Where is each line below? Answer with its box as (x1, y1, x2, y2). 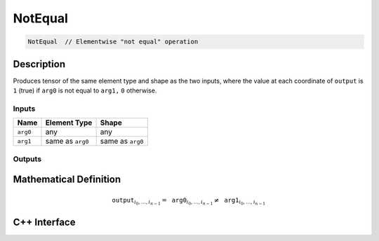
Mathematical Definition (13, 174, 121, 186)
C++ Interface (13, 216, 76, 228)
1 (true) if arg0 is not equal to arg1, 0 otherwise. (13, 86, 157, 95)
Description (13, 58, 66, 70)
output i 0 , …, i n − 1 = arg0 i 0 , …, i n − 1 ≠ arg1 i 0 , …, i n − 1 (112, 196, 266, 207)
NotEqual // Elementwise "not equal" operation (27, 38, 199, 46)
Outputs (13, 154, 42, 164)
